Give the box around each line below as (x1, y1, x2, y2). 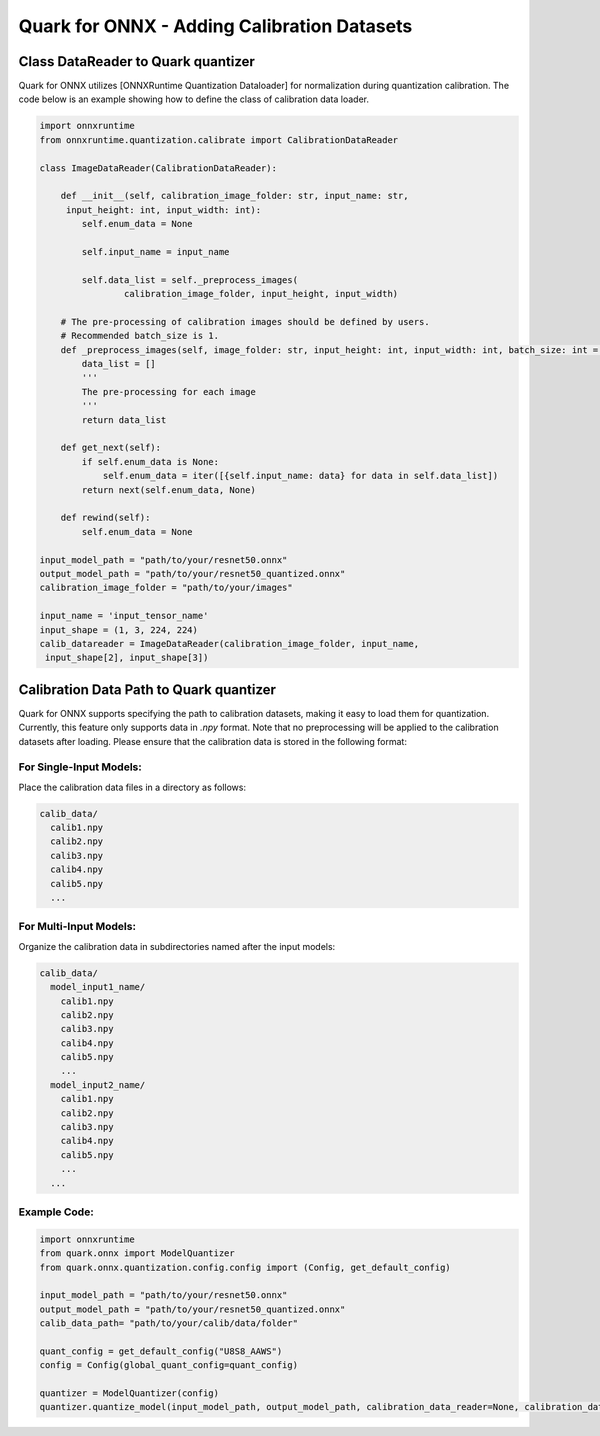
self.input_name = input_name (81, 246, 230, 257)
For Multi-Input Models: (18, 920, 137, 934)
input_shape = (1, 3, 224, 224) (39, 624, 199, 635)
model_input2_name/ (50, 1079, 146, 1090)
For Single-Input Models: (18, 760, 142, 774)
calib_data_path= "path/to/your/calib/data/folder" (39, 1318, 299, 1329)
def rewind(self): (60, 512, 151, 524)
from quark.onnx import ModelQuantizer (39, 1248, 235, 1259)
